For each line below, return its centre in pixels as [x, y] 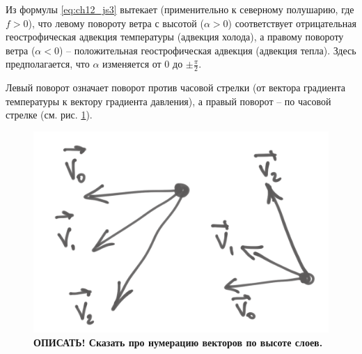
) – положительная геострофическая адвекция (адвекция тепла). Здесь [207, 50]
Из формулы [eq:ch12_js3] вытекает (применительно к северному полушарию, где [180, 9]
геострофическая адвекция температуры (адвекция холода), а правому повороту [175, 37]
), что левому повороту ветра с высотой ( [116, 23]
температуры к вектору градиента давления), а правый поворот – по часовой [168, 101]
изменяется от [132, 64]
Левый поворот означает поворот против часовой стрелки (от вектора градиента [175, 87]
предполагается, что [48, 64]
